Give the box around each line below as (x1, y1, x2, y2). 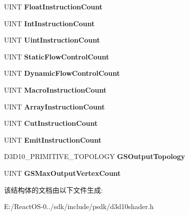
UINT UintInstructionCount (4, 35, 100, 45)
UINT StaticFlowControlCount (4, 51, 109, 61)
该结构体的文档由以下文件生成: (4, 184, 103, 195)
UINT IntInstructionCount (4, 18, 95, 28)
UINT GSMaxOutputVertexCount (4, 167, 121, 178)
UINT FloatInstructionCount (4, 1, 103, 11)
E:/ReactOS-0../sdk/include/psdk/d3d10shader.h (4, 201, 154, 212)
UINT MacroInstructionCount (4, 84, 107, 95)
